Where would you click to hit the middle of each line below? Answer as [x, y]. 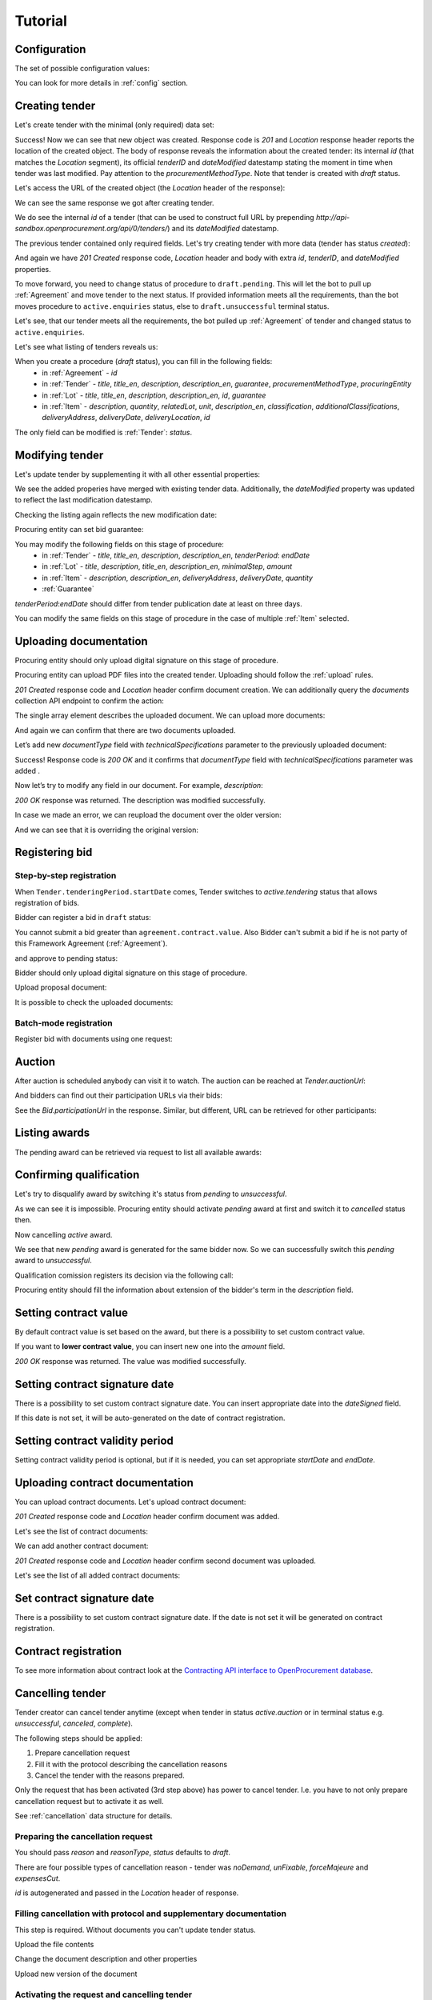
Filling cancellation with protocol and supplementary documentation [151, 1914]
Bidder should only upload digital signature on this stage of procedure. [131, 973]
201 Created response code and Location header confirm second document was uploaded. [165, 1561]
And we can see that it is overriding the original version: [107, 830]
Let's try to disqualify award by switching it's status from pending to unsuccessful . [151, 1194]
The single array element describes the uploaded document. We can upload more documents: [170, 715]
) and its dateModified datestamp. [223, 229]
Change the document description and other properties [106, 1959]
